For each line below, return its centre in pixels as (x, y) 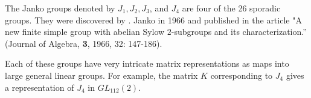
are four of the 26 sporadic (231, 8)
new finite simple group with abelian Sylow (85, 32)
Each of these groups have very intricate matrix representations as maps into (147, 63)
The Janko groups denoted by (60, 8)
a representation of (40, 87)
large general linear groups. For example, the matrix (101, 75)
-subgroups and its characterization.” (239, 32)
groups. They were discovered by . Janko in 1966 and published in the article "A (153, 20)
